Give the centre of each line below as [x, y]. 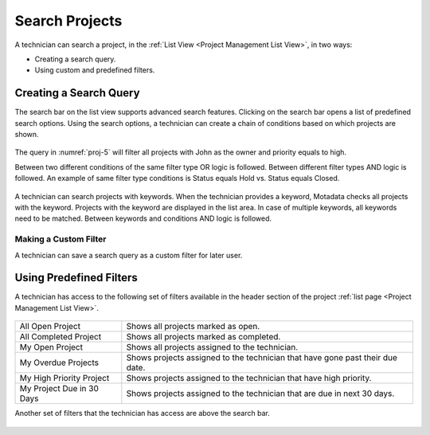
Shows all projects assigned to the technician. [212, 347]
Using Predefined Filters [76, 278]
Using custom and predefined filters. [95, 70]
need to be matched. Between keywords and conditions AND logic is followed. [143, 218]
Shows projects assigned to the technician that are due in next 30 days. [260, 394]
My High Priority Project [64, 378]
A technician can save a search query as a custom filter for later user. [129, 255]
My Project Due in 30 [59, 389]
